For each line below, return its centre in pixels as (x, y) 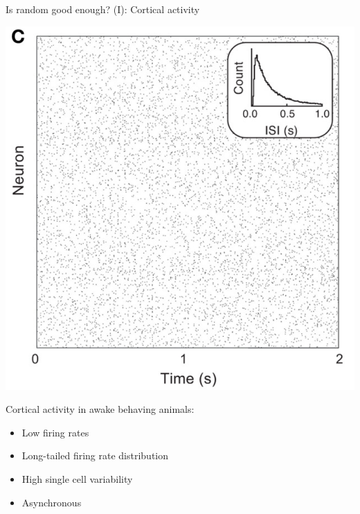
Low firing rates (55, 432)
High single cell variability (77, 478)
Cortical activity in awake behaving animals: (100, 409)
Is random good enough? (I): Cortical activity (103, 9)
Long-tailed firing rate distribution (95, 455)
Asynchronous (52, 502)
